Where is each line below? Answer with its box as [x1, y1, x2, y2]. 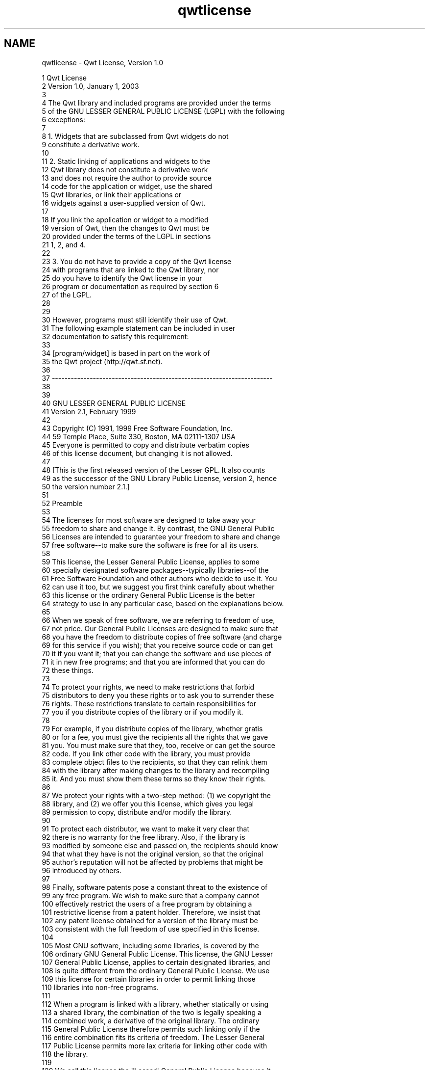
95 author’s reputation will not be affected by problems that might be [42, 857, 263, 866]
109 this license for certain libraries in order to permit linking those [42, 974, 256, 983]
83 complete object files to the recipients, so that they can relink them [42, 757, 267, 766]
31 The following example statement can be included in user [42, 323, 236, 332]
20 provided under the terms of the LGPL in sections [42, 232, 211, 241]
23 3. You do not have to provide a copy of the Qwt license [42, 257, 232, 266]
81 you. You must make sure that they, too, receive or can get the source [42, 741, 275, 749]
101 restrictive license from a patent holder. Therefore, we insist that [42, 908, 261, 916]
